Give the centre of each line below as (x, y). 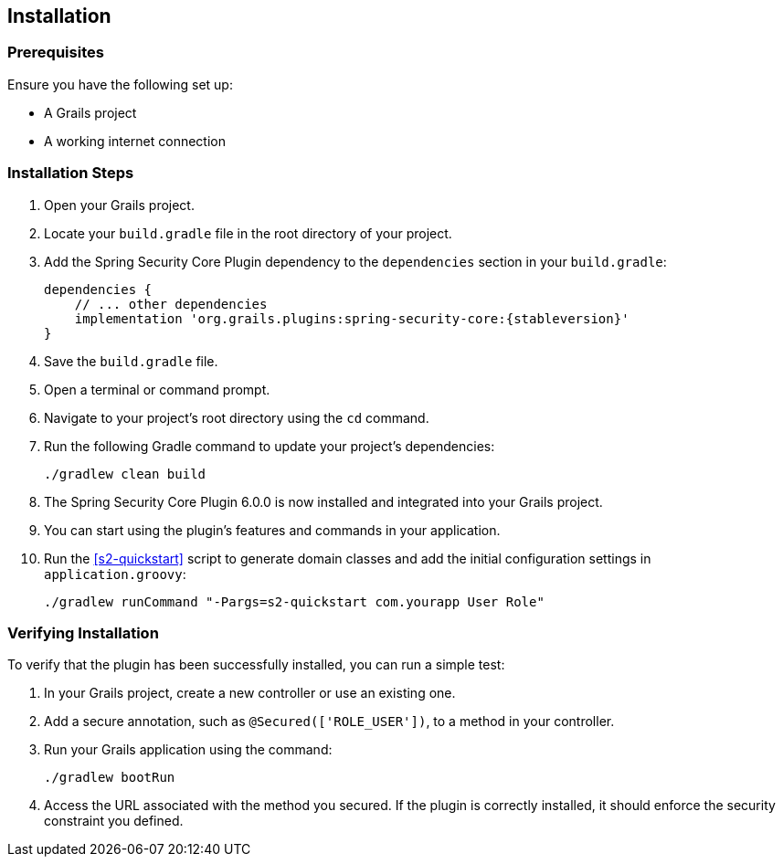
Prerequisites (56, 53)
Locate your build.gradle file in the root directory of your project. (248, 233)
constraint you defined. (114, 821)
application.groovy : (115, 574)
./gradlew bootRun (110, 778)
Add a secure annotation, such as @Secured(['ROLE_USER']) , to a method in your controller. (329, 722)
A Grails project (90, 112)
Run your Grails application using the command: (188, 750)
